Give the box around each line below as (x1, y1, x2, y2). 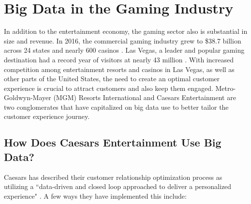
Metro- (215, 83, 236, 93)
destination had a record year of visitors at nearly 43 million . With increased (4, 54, 234, 64)
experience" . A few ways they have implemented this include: (4, 190, 187, 201)
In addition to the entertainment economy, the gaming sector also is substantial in (4, 26, 248, 36)
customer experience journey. (4, 111, 90, 121)
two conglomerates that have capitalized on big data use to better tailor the (4, 102, 229, 112)
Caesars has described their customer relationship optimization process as (4, 172, 222, 182)
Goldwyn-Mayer (4, 92, 51, 102)
